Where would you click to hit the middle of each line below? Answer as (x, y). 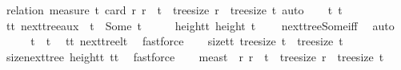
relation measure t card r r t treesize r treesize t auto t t (174, 10)
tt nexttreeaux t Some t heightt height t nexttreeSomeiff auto (200, 25)
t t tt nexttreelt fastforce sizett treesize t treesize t (187, 41)
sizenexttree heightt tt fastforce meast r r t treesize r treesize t (195, 56)
